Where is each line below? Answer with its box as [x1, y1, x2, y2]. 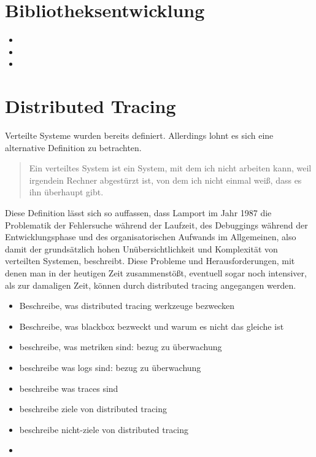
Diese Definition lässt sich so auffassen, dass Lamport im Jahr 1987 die [5, 206, 272, 219]
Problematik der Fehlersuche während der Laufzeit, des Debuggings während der [5, 218, 308, 231]
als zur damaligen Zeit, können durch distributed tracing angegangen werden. [5, 278, 296, 291]
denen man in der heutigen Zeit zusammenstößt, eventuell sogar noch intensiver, [5, 266, 307, 279]
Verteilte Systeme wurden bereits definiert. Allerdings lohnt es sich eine [5, 129, 274, 142]
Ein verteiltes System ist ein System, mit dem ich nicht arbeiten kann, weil [29, 162, 312, 174]
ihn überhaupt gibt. [29, 186, 104, 198]
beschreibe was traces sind [19, 381, 118, 394]
